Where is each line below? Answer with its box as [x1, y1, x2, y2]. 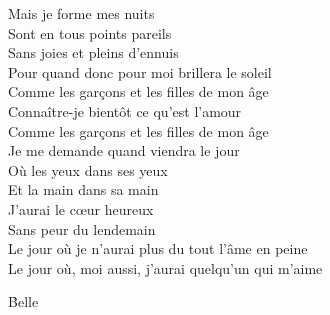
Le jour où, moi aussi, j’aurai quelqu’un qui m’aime [8, 257, 323, 278]
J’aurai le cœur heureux [8, 198, 154, 219]
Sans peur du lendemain [8, 218, 156, 239]
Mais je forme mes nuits [8, 3, 155, 23]
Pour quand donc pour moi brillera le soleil [8, 61, 272, 82]
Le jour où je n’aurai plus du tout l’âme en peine [8, 238, 308, 259]
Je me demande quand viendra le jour [8, 140, 240, 161]
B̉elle [8, 291, 39, 312]
